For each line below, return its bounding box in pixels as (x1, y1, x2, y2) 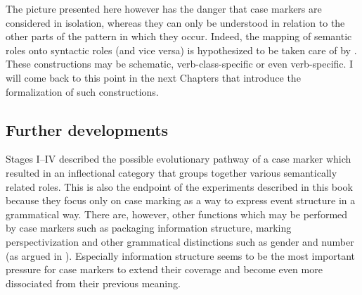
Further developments (6, 118, 169, 140)
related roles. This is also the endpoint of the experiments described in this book (6, 179, 353, 194)
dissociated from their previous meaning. (6, 275, 181, 290)
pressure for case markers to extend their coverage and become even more (6, 262, 323, 277)
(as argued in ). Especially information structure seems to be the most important (6, 248, 356, 263)
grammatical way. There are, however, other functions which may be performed (6, 206, 348, 221)
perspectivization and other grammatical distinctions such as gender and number (6, 234, 354, 249)
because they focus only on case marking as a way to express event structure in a (6, 193, 356, 208)
